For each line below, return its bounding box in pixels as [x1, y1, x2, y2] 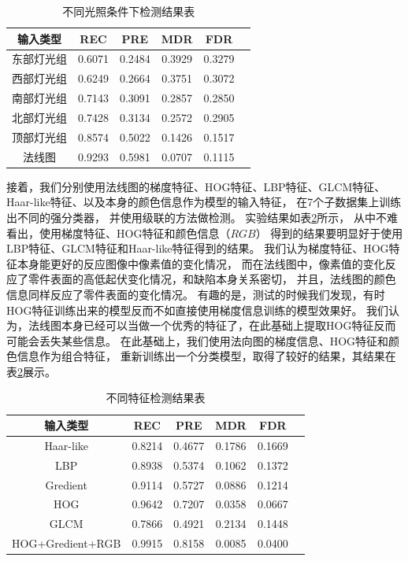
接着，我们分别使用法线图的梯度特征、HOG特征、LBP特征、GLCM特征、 [6, 178, 386, 194]
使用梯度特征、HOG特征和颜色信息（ [39, 224, 231, 241]
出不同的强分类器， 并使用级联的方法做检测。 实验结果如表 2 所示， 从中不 [6, 209, 387, 225]
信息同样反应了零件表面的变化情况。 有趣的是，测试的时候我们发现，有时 [6, 286, 385, 302]
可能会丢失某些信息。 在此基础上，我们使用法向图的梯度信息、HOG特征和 [6, 332, 389, 349]
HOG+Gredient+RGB [12, 535, 121, 552]
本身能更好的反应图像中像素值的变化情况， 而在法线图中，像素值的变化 [17, 255, 385, 271]
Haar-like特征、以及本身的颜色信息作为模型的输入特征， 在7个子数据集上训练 [6, 194, 402, 210]
